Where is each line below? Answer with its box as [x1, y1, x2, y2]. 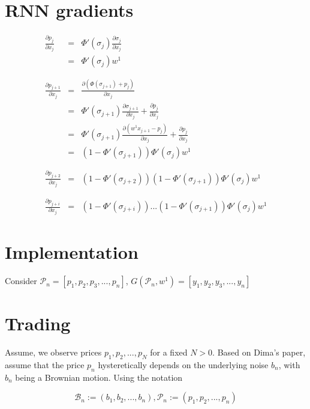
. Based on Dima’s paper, [212, 346, 306, 359]
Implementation [5, 240, 139, 264]
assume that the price [5, 359, 85, 371]
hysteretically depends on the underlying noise [98, 359, 269, 371]
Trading [5, 311, 71, 336]
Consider [5, 274, 37, 287]
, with [278, 359, 300, 371]
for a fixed [150, 346, 188, 359]
